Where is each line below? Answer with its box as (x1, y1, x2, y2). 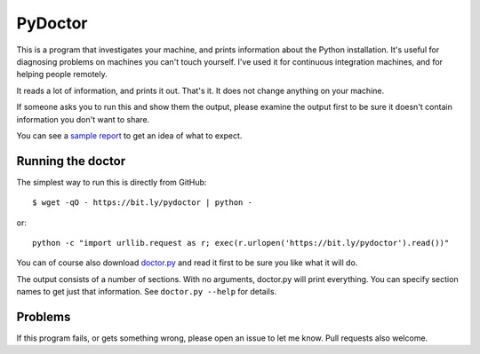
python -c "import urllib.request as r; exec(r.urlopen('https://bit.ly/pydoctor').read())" (32, 238, 450, 248)
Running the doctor (16, 153, 126, 169)
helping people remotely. (16, 69, 108, 80)
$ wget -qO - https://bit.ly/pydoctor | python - (32, 198, 253, 208)
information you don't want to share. (16, 114, 150, 124)
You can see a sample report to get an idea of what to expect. (16, 130, 243, 141)
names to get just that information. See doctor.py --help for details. (16, 287, 277, 297)
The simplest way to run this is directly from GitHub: (16, 177, 207, 187)
